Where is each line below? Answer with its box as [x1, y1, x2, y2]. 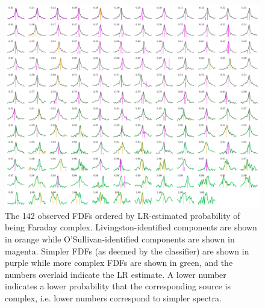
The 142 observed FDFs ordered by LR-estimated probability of [5, 209, 240, 221]
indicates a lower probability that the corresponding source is [5, 280, 231, 292]
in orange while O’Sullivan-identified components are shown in [5, 233, 235, 245]
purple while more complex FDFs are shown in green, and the [5, 256, 233, 269]
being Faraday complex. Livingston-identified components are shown [5, 221, 257, 233]
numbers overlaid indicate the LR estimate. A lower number [5, 268, 226, 280]
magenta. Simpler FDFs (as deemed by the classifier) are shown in [5, 244, 249, 257]
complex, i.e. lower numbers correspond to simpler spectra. [5, 291, 222, 304]
